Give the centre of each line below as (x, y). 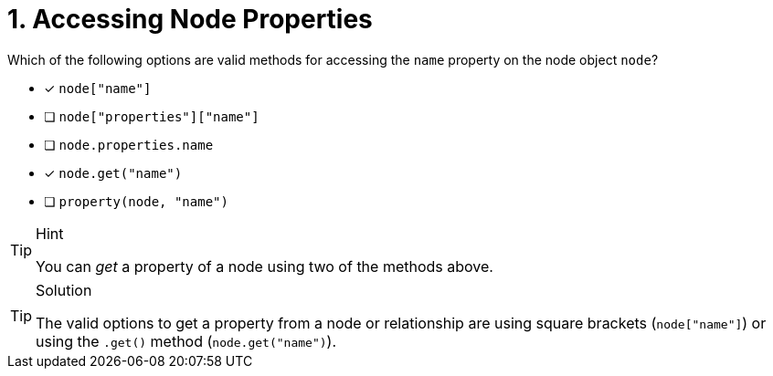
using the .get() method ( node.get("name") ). (186, 341)
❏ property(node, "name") (136, 201)
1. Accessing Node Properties (190, 19)
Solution (64, 290)
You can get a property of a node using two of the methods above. (265, 266)
